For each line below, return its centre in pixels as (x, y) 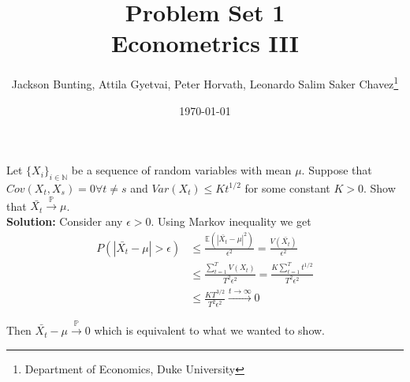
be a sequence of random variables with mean (181, 170)
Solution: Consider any (65, 221)
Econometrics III (205, 43)
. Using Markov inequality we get (231, 221)
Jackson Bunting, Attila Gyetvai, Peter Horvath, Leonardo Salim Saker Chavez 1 (205, 82)
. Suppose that (337, 170)
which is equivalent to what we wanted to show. (210, 330)
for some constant (287, 187)
